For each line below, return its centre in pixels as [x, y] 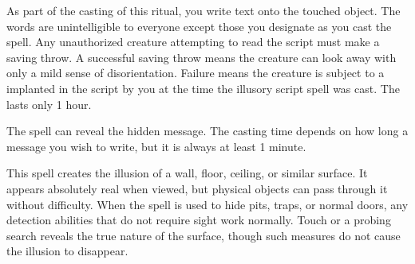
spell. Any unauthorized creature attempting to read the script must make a [193, 42]
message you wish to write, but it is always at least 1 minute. [156, 146]
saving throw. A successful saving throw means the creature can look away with [202, 57]
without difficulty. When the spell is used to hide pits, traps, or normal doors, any [207, 204]
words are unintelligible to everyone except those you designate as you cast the [199, 26]
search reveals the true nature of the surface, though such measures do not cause [204, 235]
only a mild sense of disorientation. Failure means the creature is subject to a [196, 73]
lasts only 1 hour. [49, 104]
